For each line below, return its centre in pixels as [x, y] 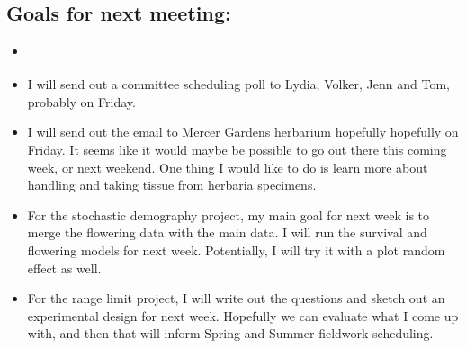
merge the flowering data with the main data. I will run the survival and [227, 232]
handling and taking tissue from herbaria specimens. [172, 185]
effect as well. [64, 268]
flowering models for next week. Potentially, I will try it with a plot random [236, 250]
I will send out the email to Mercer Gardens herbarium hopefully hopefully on [243, 132]
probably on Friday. [81, 101]
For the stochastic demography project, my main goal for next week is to [229, 214]
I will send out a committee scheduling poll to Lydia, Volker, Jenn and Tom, [238, 84]
